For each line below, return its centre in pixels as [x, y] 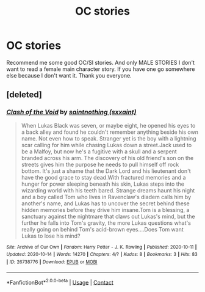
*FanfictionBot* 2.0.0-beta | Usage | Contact [60, 282]
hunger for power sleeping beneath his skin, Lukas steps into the [103, 184]
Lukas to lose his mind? [51, 236]
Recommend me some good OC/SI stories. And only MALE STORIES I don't [101, 62]
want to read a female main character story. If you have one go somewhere [101, 69]
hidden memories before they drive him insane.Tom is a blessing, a [105, 210]
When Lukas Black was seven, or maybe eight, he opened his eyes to [108, 125]
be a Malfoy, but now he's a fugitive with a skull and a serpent [99, 151]
